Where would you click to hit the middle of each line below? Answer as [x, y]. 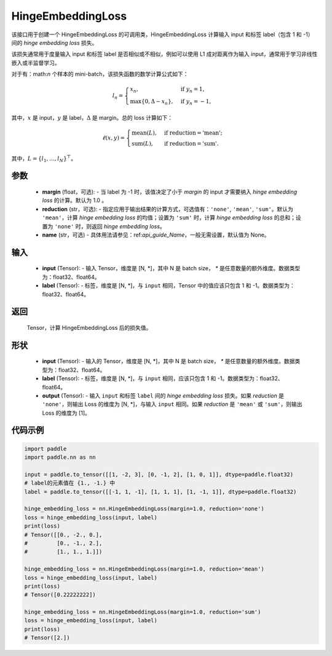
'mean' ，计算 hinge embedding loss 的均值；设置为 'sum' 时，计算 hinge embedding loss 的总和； [169, 217]
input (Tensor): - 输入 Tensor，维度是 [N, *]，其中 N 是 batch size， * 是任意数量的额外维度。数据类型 [171, 268]
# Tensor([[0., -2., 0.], [63, 535]
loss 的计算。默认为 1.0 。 [75, 200]
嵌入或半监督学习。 [36, 63]
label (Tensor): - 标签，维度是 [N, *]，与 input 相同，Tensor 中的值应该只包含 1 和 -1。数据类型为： [168, 286]
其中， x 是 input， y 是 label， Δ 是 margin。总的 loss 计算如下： [92, 117]
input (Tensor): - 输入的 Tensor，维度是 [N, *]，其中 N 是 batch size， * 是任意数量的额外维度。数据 [168, 361]
